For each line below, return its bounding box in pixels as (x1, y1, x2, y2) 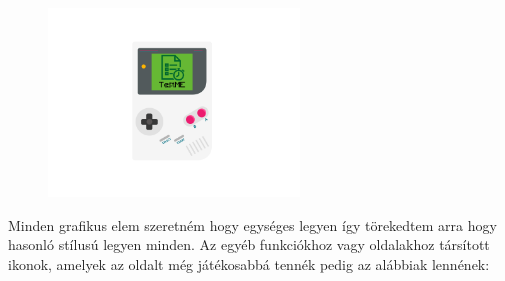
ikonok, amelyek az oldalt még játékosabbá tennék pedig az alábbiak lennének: (8, 253, 490, 274)
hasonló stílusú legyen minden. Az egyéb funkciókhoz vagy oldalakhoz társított (8, 234, 490, 255)
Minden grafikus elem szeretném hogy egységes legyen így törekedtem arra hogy (8, 214, 497, 235)
